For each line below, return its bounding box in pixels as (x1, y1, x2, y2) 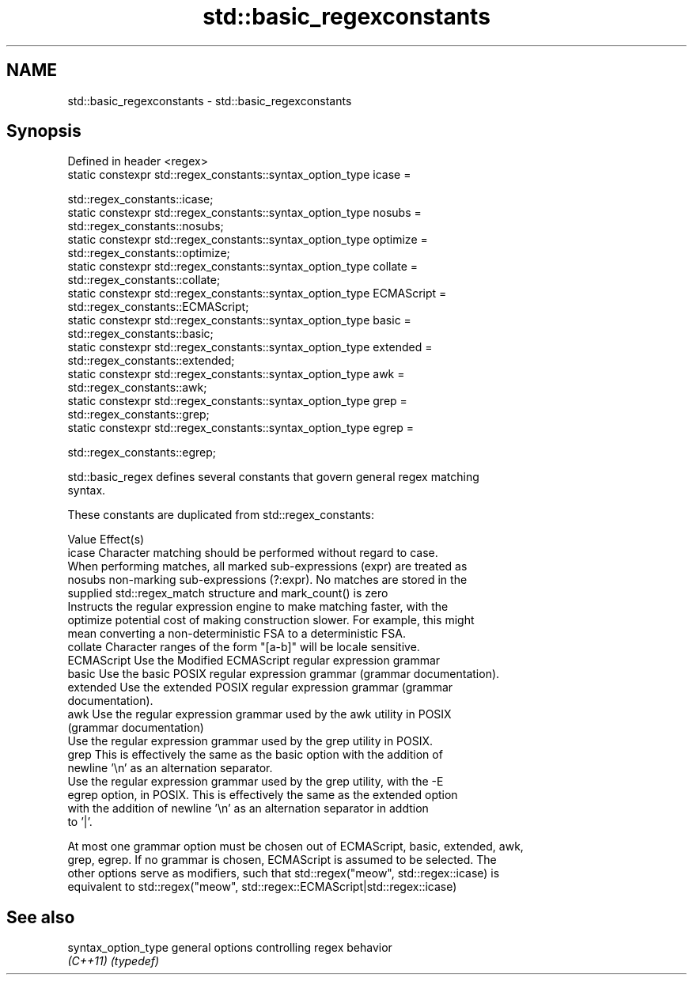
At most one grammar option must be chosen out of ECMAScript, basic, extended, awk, (67, 839, 524, 854)
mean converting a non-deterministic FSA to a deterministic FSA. (67, 627, 406, 641)
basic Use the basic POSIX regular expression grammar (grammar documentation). (67, 667, 500, 681)
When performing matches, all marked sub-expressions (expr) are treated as (67, 559, 468, 574)
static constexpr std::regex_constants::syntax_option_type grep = (67, 394, 407, 408)
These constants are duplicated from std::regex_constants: (67, 508, 374, 522)
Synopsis (6, 121, 81, 142)
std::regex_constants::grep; (67, 407, 210, 422)
